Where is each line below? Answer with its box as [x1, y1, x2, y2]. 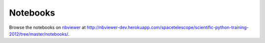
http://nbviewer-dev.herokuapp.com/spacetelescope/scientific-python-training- [86, 24, 249, 30]
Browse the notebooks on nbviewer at [9, 24, 86, 30]
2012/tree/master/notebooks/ [9, 31, 68, 37]
